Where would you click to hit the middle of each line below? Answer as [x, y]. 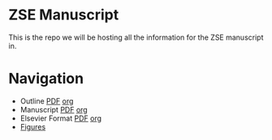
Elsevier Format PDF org [61, 118]
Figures [33, 126]
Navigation [46, 79]
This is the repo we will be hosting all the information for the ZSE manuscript [136, 37]
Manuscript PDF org [54, 109]
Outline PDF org [47, 101]
